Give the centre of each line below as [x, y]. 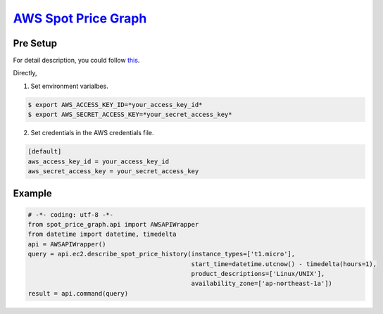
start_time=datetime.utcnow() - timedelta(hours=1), [284, 264]
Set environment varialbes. [69, 86]
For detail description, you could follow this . [76, 61]
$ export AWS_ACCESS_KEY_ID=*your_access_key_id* [115, 105]
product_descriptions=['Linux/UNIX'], [258, 274]
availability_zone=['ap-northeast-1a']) [262, 284]
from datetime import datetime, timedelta [102, 234]
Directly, [25, 73]
